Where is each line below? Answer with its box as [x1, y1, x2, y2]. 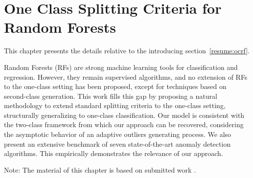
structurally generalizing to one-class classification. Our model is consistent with [4, 110, 245, 120]
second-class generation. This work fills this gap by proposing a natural [4, 90, 217, 101]
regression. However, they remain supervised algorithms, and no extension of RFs [4, 71, 248, 82]
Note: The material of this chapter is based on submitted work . [4, 164, 196, 175]
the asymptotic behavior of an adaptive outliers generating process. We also [4, 129, 231, 139]
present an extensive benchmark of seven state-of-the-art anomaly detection [4, 138, 231, 149]
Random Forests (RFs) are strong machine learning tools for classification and [4, 62, 238, 72]
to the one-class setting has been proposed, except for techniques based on [4, 81, 227, 91]
